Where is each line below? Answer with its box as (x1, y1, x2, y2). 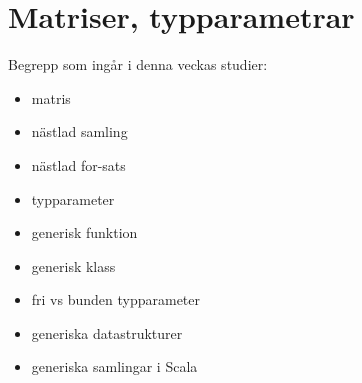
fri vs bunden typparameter (31, 289, 201, 310)
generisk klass (31, 255, 116, 276)
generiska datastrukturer (31, 322, 183, 343)
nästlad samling (31, 121, 128, 142)
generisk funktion (31, 222, 138, 243)
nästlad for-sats (31, 154, 126, 175)
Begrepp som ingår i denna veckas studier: (8, 54, 268, 75)
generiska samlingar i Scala (31, 356, 198, 377)
